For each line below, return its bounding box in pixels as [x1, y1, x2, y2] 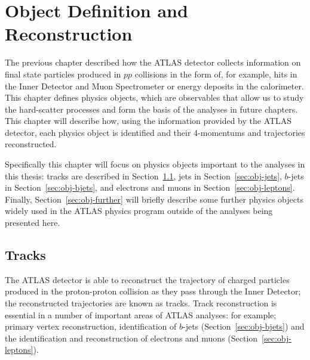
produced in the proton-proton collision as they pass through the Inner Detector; [5, 285, 301, 297]
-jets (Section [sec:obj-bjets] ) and [183, 320, 305, 333]
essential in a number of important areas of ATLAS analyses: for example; [5, 308, 277, 321]
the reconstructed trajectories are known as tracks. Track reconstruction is [5, 297, 277, 309]
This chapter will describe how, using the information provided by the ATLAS [5, 114, 292, 127]
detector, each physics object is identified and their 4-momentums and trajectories [5, 126, 305, 138]
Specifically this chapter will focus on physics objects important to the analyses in [5, 158, 305, 170]
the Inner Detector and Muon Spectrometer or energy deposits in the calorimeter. [5, 79, 304, 92]
